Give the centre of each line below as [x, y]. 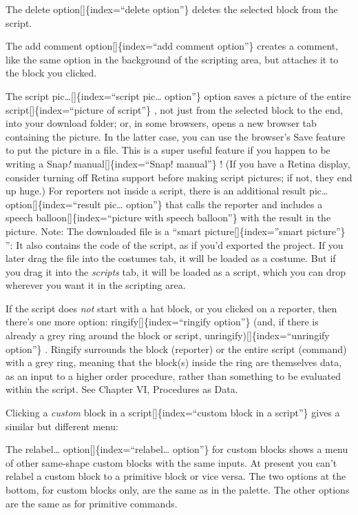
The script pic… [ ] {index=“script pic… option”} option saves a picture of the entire [178, 95]
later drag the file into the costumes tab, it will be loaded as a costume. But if [171, 258]
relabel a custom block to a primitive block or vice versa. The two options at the [176, 476]
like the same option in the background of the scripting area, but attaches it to [172, 59]
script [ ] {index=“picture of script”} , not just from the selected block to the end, [175, 109]
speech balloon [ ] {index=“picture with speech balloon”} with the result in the [168, 218]
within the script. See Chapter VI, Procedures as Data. [122, 389]
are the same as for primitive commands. [92, 503]
